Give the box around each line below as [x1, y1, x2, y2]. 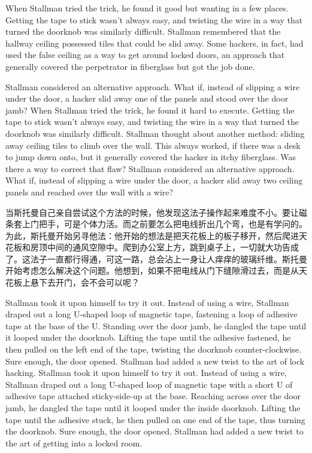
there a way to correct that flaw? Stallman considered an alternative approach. [5, 162, 295, 175]
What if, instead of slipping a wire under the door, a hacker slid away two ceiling [5, 174, 303, 186]
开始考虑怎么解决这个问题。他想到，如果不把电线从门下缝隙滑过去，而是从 [5, 264, 299, 277]
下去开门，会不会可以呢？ [38, 276, 140, 289]
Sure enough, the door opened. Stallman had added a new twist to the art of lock [5, 354, 305, 367]
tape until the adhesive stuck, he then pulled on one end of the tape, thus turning [5, 413, 305, 426]
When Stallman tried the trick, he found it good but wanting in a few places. [5, 2, 289, 14]
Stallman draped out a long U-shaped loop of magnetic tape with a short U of [5, 378, 293, 390]
